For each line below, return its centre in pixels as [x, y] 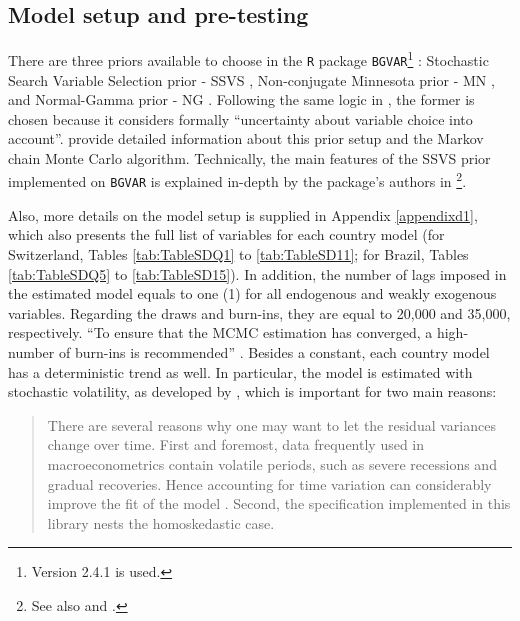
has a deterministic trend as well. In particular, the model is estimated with [240, 371]
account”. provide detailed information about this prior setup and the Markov [246, 138]
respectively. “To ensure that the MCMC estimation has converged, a [220, 332]
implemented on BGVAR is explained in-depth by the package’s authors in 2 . [237, 180]
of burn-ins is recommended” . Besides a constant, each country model [274, 351]
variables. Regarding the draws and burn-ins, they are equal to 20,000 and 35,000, [259, 312]
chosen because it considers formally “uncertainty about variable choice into [240, 118]
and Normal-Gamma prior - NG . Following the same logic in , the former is [241, 99]
